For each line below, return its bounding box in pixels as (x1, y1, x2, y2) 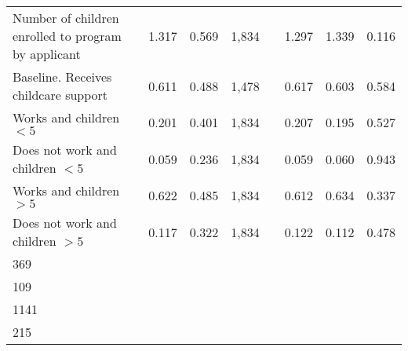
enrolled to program (13, 27, 122, 45)
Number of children (13, 9, 119, 27)
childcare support (13, 86, 108, 104)
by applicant (13, 45, 81, 63)
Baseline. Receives (13, 68, 112, 86)
